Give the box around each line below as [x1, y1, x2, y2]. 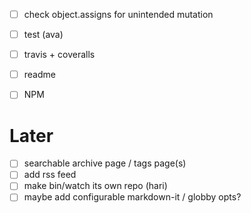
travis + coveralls [23, 49, 96, 61]
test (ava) [23, 29, 64, 41]
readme [23, 69, 56, 81]
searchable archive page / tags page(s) [23, 157, 187, 169]
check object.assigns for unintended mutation [23, 9, 214, 20]
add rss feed [23, 169, 77, 181]
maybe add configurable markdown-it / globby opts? [23, 191, 242, 203]
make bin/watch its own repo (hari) [23, 180, 168, 192]
